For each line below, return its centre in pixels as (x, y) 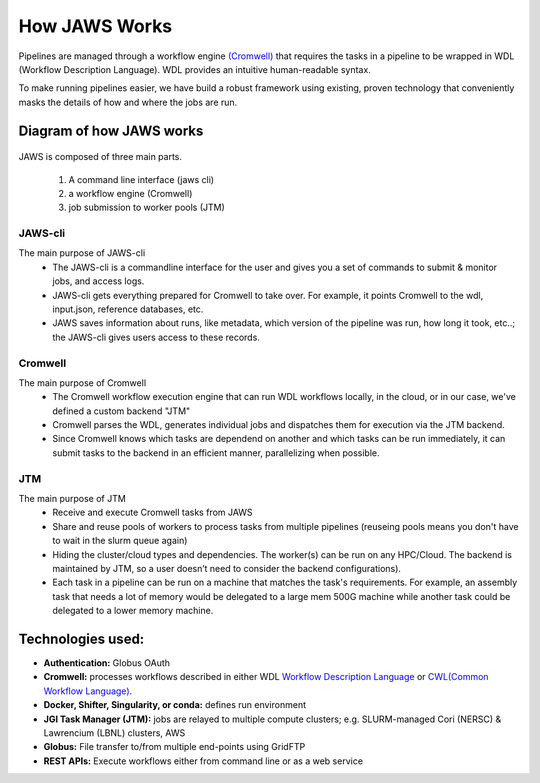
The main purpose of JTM (72, 499)
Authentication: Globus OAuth (106, 663)
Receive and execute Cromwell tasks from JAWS (153, 512)
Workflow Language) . (88, 691)
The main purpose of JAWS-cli (82, 253)
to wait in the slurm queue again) (120, 541)
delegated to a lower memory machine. (133, 611)
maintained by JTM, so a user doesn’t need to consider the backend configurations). (227, 568)
